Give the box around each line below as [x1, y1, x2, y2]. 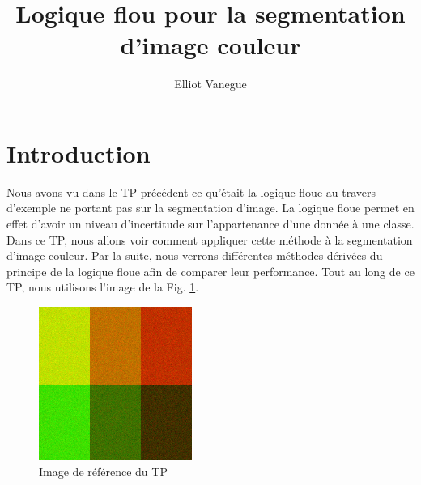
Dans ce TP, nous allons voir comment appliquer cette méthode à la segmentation [6, 231, 413, 248]
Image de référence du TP [39, 462, 168, 479]
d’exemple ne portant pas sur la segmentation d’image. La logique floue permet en [6, 199, 415, 216]
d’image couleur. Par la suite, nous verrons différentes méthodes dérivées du [6, 247, 383, 264]
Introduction [6, 136, 151, 169]
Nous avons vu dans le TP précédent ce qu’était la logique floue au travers [6, 183, 376, 200]
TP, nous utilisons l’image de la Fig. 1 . [6, 279, 199, 296]
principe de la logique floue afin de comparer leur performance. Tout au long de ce [6, 262, 415, 279]
